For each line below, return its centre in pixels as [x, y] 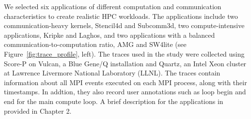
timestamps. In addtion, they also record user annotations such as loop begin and [125, 92]
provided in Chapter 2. [38, 111]
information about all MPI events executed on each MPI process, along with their [125, 82]
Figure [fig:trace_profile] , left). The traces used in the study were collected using [124, 53]
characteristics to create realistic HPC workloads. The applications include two [121, 16]
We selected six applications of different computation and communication [113, 6]
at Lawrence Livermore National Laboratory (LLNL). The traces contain [112, 73]
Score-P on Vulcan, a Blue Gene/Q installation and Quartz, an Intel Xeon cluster [125, 63]
